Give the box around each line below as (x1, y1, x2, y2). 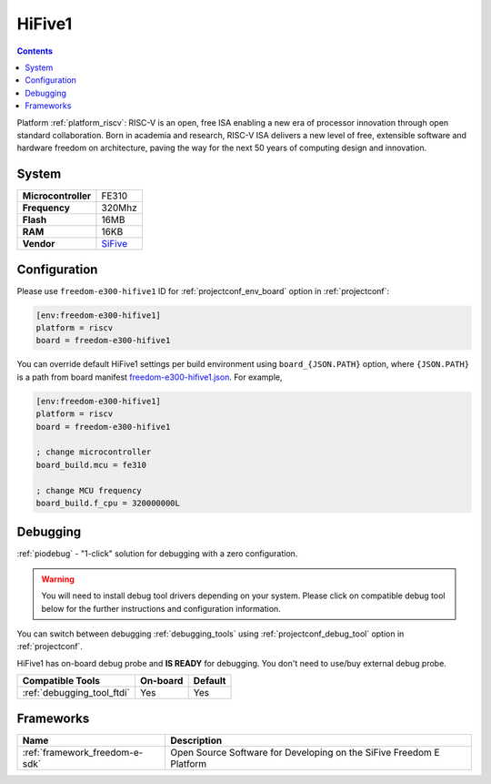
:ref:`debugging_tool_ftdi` (22, 687, 131, 699)
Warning (41, 574, 75, 585)
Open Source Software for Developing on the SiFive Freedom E (170, 746, 440, 759)
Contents (16, 46, 54, 56)
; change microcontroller (35, 447, 152, 457)
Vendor (22, 238, 55, 250)
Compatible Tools (22, 675, 100, 687)
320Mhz (101, 201, 137, 214)
